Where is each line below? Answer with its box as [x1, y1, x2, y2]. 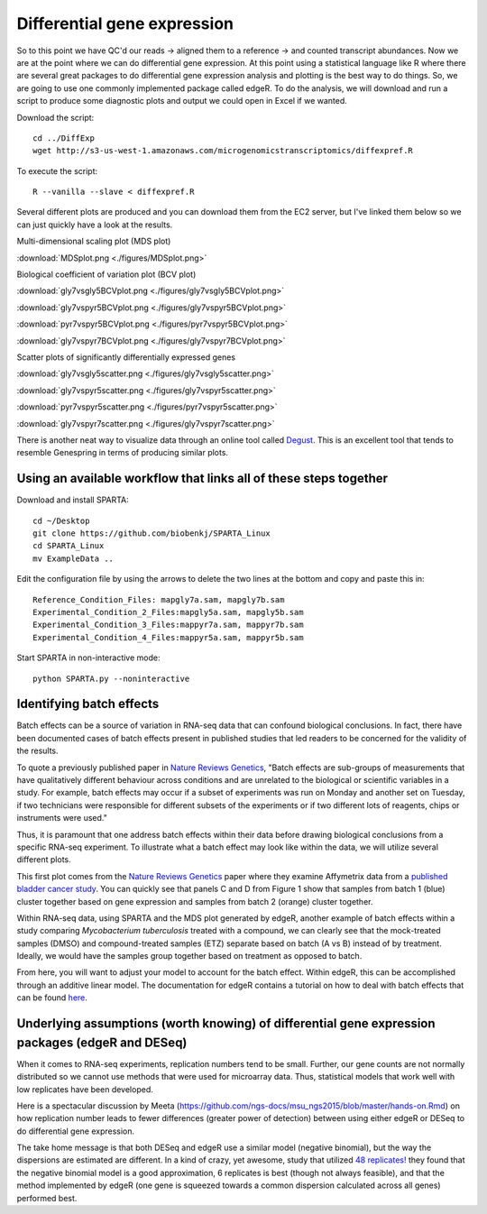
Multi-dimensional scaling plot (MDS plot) [16, 235, 171, 247]
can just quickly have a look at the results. [16, 219, 173, 230]
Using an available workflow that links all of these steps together [16, 471, 388, 486]
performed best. [16, 1192, 78, 1203]
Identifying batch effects [16, 696, 160, 712]
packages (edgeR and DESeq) [16, 1035, 188, 1050]
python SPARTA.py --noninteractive [32, 673, 190, 684]
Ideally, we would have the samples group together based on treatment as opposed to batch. [16, 951, 363, 961]
